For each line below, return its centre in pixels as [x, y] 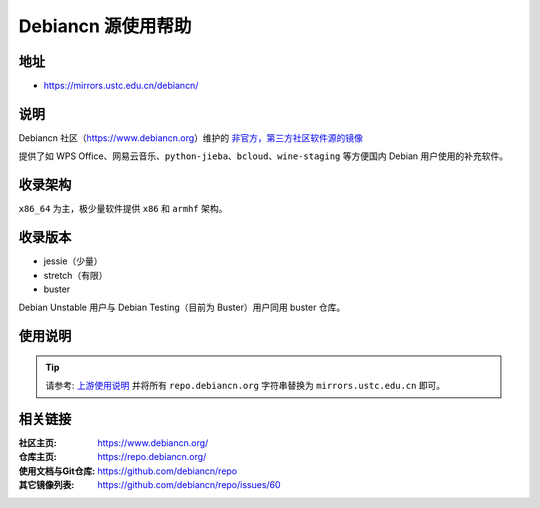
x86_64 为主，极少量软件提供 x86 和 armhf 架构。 [123, 209]
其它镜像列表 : [46, 485]
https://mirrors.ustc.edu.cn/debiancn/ [121, 86]
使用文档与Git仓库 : [57, 471]
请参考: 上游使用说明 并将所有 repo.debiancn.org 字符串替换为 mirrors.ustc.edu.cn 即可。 [245, 386]
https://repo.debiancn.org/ [152, 457]
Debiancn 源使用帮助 [105, 26]
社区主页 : [37, 443]
